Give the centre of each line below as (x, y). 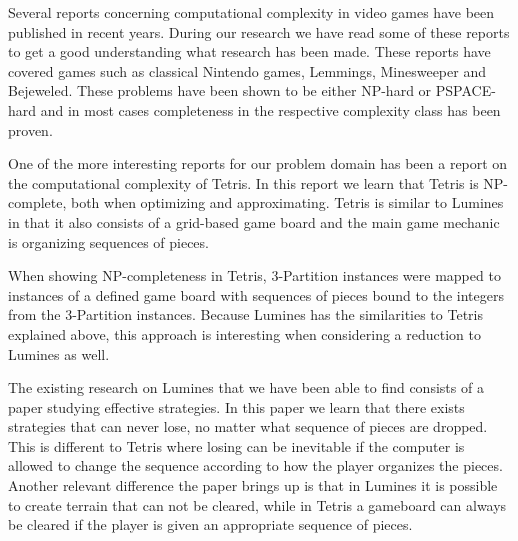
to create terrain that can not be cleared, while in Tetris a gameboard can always (257, 504)
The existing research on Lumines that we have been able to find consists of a (246, 387)
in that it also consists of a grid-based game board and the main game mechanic (254, 221)
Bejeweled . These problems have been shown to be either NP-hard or (220, 90)
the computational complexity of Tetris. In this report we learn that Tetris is (243, 182)
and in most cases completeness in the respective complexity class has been (270, 109)
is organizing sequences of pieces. (108, 241)
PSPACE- (465, 90)
